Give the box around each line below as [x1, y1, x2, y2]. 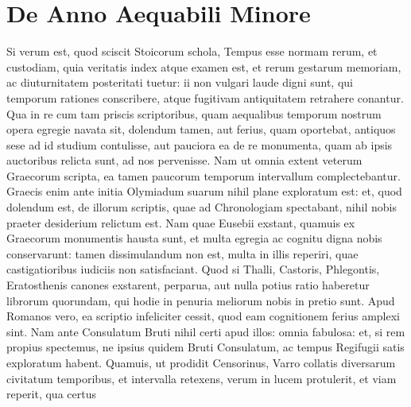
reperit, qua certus [6, 386, 96, 402]
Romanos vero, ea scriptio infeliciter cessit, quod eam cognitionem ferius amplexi [6, 308, 400, 324]
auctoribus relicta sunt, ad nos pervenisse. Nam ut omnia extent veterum [6, 152, 363, 169]
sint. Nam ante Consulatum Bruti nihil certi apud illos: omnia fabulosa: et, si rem [6, 323, 405, 339]
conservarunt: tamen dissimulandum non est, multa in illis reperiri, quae [6, 245, 359, 262]
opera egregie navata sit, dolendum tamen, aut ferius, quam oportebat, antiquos [6, 121, 396, 138]
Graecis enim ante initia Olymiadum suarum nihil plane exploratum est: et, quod [6, 183, 402, 200]
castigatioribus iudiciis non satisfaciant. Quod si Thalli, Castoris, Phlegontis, [6, 261, 380, 277]
